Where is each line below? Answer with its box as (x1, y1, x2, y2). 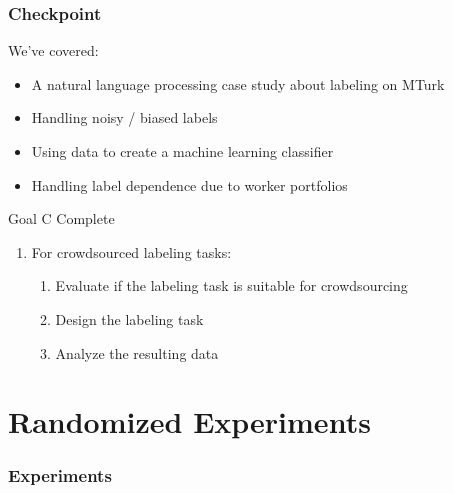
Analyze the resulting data (55, 342, 219, 363)
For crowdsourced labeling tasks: (31, 241, 232, 262)
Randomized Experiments (8, 401, 371, 442)
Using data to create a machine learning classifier (31, 141, 334, 161)
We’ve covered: (8, 40, 99, 61)
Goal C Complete (8, 208, 115, 229)
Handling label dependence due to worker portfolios (31, 174, 348, 195)
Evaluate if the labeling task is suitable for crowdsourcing (55, 275, 408, 296)
